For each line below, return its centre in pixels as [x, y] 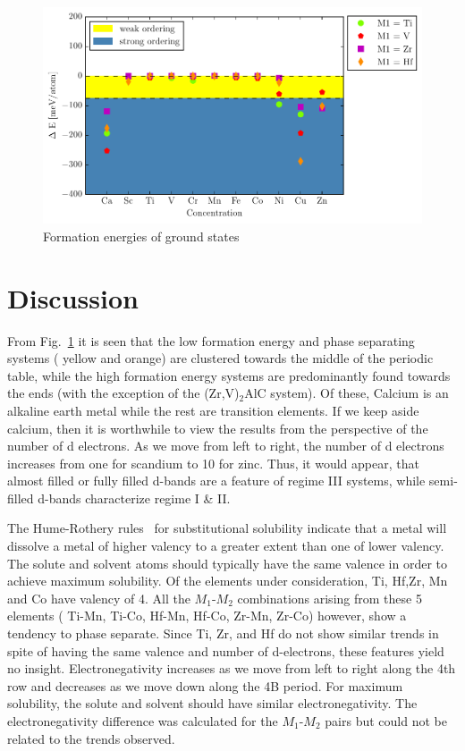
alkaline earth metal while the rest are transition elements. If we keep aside [213, 410]
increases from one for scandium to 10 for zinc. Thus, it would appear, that [213, 463]
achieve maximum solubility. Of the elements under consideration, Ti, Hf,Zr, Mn [228, 581]
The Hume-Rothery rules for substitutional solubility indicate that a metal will [227, 528]
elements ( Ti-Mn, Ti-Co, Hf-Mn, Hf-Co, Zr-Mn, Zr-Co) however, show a [207, 616]
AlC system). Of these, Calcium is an [347, 393]
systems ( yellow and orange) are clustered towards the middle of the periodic [220, 358]
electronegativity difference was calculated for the [143, 721]
